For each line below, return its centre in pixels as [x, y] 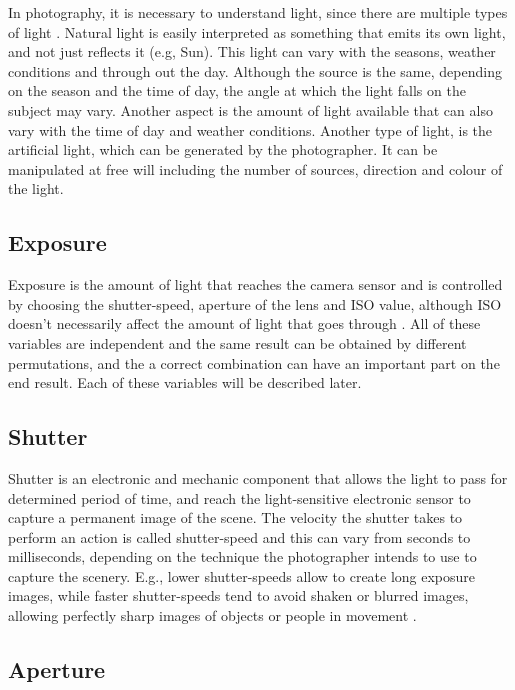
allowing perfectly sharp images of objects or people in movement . [212, 615]
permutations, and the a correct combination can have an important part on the [254, 362]
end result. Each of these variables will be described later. [185, 382]
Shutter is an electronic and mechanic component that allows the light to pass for [258, 477]
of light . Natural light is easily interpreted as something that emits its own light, [257, 31]
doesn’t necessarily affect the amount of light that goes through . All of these [244, 323]
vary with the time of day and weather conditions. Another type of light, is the [250, 129]
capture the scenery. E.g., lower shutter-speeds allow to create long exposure [242, 575]
